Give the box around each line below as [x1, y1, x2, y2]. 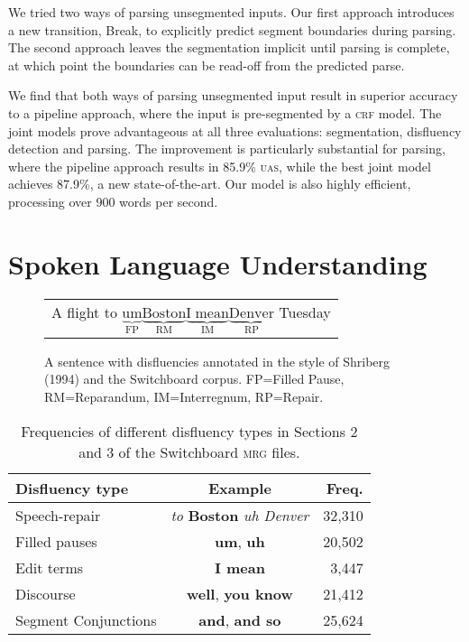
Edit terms [15, 556, 84, 578]
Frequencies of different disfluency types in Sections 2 [21, 420, 358, 442]
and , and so [198, 609, 281, 630]
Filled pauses [15, 530, 97, 552]
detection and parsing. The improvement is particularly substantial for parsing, [8, 139, 446, 158]
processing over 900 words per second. [8, 191, 218, 210]
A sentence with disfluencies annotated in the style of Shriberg [44, 351, 391, 370]
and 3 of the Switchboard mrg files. [78, 441, 300, 462]
